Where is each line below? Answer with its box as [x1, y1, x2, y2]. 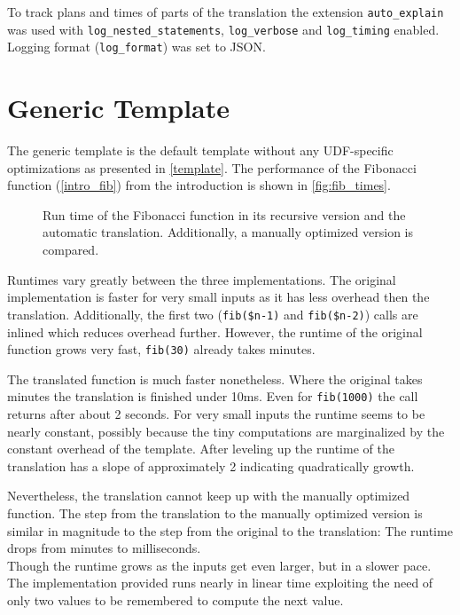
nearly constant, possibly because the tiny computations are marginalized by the [7, 422, 445, 440]
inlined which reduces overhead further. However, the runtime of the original [7, 322, 423, 341]
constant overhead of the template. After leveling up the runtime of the [7, 439, 394, 458]
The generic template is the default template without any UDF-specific [7, 141, 394, 160]
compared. [43, 240, 99, 259]
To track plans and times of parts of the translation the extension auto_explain [7, 3, 444, 20]
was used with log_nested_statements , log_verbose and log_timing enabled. [7, 20, 440, 38]
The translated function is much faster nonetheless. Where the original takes [7, 369, 423, 388]
